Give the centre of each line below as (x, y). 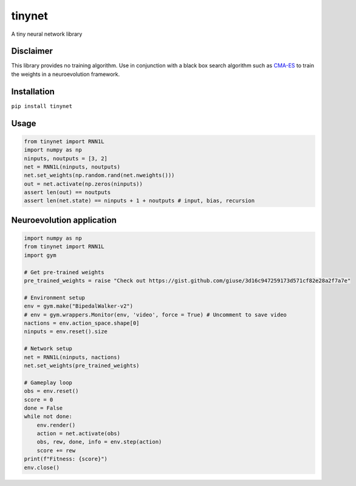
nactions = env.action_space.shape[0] (82, 323)
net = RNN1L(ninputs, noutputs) (72, 167)
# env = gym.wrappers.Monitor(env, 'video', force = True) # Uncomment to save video (155, 315)
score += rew (56, 450)
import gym (40, 255)
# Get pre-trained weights (64, 272)
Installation (33, 91)
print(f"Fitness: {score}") (66, 459)
